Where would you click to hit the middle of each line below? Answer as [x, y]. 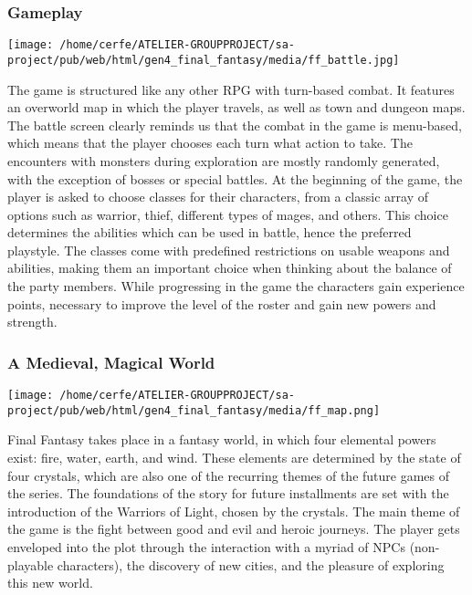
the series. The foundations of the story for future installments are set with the [228, 493]
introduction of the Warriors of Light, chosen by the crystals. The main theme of [234, 511]
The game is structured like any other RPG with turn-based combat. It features [231, 89]
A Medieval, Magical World [111, 362]
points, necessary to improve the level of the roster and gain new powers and [222, 303]
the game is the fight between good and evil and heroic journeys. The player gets [234, 529]
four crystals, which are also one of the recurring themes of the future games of [229, 475]
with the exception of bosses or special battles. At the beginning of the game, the [235, 178]
